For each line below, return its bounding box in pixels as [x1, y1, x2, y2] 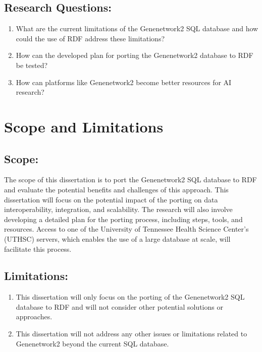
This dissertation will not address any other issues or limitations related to [16, 328, 247, 339]
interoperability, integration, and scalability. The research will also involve [4, 204, 233, 215]
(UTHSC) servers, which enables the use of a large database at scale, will [4, 233, 231, 244]
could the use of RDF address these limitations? [16, 33, 165, 43]
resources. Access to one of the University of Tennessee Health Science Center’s [4, 224, 249, 234]
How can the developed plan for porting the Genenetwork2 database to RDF [16, 50, 253, 60]
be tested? [16, 59, 48, 70]
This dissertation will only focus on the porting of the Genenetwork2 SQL [16, 292, 245, 302]
